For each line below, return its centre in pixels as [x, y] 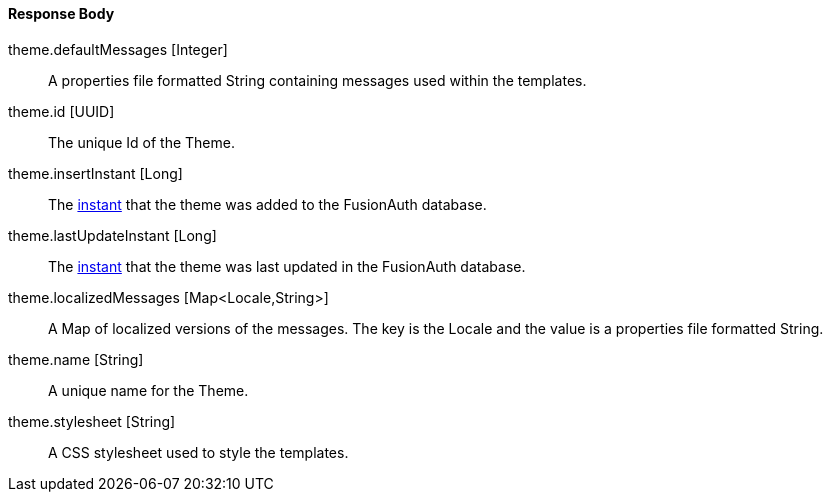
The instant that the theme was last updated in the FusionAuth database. [287, 266]
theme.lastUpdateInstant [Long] [112, 235]
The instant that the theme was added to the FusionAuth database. [267, 204]
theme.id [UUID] [61, 111]
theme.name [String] [76, 359]
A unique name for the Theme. [148, 390]
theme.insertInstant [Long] [95, 173]
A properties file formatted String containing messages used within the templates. [317, 80]
